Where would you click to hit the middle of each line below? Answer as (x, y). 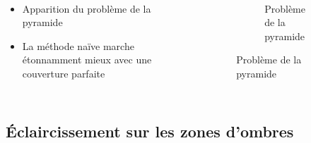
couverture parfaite (64, 73)
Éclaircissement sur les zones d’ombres (150, 131)
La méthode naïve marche (78, 45)
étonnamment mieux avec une (87, 60)
